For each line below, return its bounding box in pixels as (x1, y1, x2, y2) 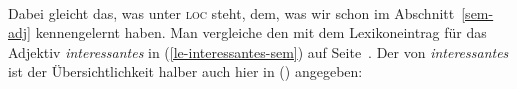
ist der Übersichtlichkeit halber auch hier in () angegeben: (8, 61, 363, 82)
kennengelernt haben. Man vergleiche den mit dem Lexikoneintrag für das (35, 22, 487, 43)
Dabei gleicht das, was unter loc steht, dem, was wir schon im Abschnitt (8, 2, 455, 23)
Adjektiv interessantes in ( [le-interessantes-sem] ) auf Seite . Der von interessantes (8, 41, 509, 62)
